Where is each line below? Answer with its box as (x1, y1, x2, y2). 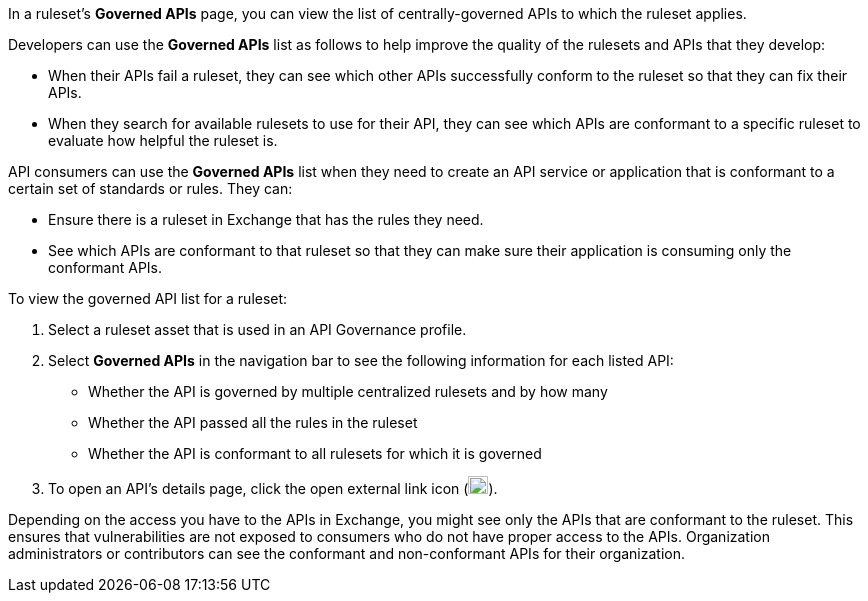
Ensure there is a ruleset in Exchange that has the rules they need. (48, 211, 484, 228)
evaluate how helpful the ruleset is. (48, 132, 278, 149)
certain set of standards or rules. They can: (8, 180, 293, 197)
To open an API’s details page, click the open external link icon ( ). (48, 480, 498, 497)
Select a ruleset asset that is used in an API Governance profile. (48, 321, 467, 338)
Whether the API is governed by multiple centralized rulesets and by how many (88, 383, 608, 400)
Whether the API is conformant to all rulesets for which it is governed (88, 445, 542, 462)
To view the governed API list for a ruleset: (8, 290, 288, 307)
